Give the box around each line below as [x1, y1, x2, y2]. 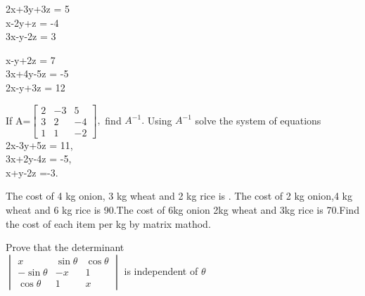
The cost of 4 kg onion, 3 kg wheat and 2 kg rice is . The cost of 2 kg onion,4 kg [6, 188, 352, 203]
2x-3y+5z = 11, [6, 137, 73, 152]
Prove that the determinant [6, 240, 124, 255]
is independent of [124, 263, 198, 278]
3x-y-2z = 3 [6, 29, 56, 44]
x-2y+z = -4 [6, 15, 59, 30]
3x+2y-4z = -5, [6, 151, 72, 166]
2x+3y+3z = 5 [6, 1, 70, 15]
